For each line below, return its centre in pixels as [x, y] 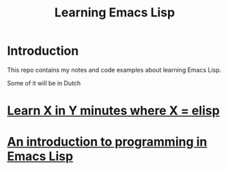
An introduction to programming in [107, 142]
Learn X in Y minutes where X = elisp [113, 111]
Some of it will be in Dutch [44, 83]
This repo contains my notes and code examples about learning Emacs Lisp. [114, 70]
